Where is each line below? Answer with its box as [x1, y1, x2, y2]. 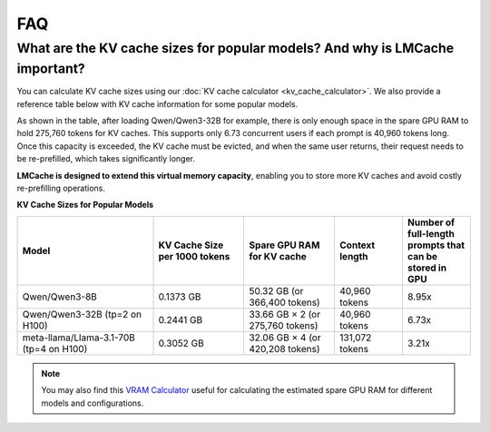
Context [339, 239, 376, 251]
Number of [407, 216, 456, 229]
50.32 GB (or [249, 284, 304, 297]
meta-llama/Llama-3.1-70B [22, 331, 135, 344]
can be [407, 250, 438, 262]
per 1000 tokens [158, 250, 230, 262]
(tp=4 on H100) [22, 342, 88, 355]
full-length [407, 227, 456, 240]
